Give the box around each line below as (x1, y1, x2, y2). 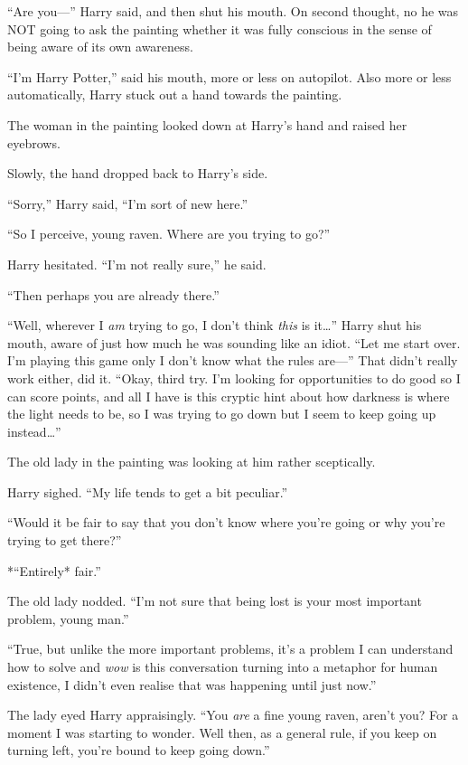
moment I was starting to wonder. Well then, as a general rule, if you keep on (7, 722, 437, 741)
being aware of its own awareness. (7, 37, 193, 56)
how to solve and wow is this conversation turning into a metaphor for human (7, 657, 438, 676)
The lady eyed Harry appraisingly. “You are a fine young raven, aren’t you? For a (7, 705, 459, 724)
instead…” (7, 421, 61, 440)
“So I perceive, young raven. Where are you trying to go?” (7, 224, 331, 243)
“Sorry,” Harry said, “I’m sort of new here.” (7, 194, 248, 212)
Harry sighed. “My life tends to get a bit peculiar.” (7, 482, 288, 501)
